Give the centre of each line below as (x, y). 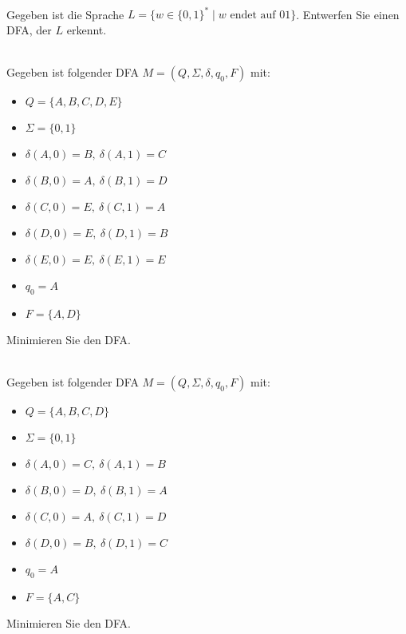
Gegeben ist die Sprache (65, 14)
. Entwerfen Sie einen (348, 14)
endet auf (253, 16)
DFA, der (29, 29)
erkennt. (87, 29)
